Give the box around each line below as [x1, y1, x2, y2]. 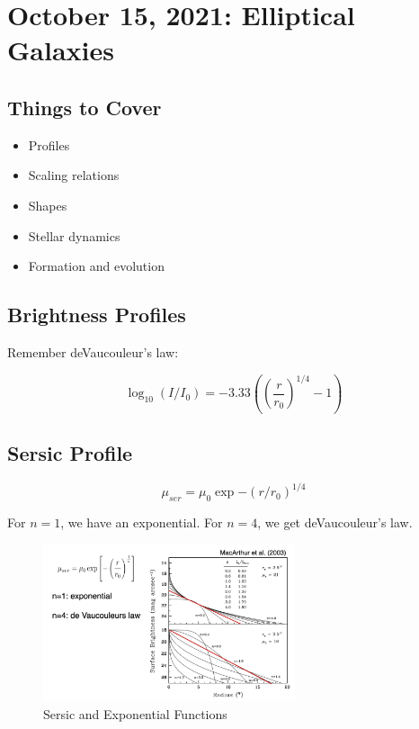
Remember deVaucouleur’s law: [7, 342, 179, 361]
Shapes [28, 195, 67, 214]
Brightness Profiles [7, 301, 186, 328]
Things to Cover [7, 93, 162, 121]
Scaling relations [28, 166, 120, 184]
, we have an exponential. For [60, 513, 223, 532]
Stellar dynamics [28, 226, 120, 245]
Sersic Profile [7, 438, 133, 466]
